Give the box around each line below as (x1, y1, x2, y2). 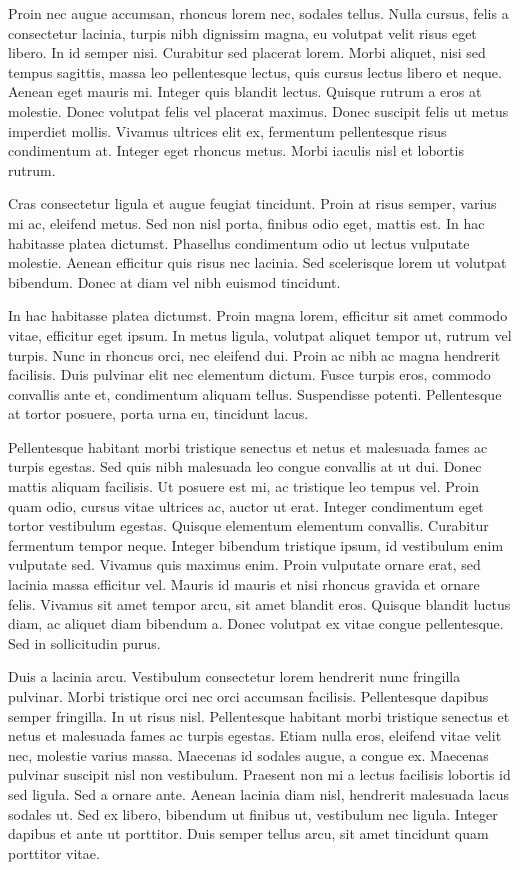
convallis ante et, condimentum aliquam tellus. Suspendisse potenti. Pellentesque (8, 383, 502, 404)
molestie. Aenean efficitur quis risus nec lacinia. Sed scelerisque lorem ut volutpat (8, 252, 507, 273)
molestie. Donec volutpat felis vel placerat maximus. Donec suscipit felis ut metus (8, 100, 509, 121)
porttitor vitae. (8, 842, 100, 863)
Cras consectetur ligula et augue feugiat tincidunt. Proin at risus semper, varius (8, 193, 497, 214)
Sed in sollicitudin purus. (8, 632, 161, 653)
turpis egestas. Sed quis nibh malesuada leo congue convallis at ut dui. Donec (8, 456, 482, 477)
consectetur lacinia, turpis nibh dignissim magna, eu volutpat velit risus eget (8, 22, 477, 43)
